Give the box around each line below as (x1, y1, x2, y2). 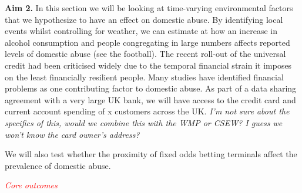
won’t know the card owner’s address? (5, 128, 140, 140)
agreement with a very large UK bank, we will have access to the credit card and (5, 93, 296, 106)
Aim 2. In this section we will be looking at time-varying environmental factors (5, 2, 293, 13)
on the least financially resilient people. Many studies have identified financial (5, 70, 284, 83)
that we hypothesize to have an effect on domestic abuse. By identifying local (5, 13, 283, 25)
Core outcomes (5, 179, 58, 191)
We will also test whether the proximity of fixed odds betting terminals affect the (5, 148, 297, 160)
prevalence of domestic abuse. (5, 159, 111, 171)
